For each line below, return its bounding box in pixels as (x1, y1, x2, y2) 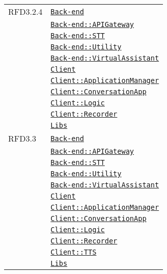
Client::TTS (50, 248, 97, 256)
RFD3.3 (8, 132, 36, 144)
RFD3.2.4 (8, 6, 43, 17)
